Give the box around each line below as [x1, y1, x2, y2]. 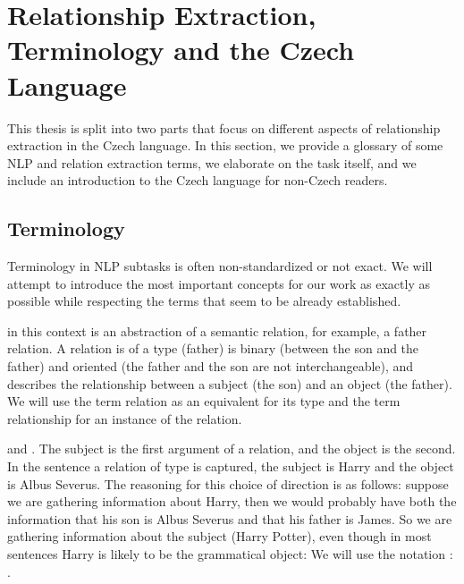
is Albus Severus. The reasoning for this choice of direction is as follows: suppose [7, 474, 449, 493]
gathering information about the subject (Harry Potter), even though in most [7, 527, 432, 546]
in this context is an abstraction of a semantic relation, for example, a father [7, 321, 427, 340]
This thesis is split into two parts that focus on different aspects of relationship [7, 118, 441, 137]
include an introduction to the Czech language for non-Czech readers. [7, 171, 388, 190]
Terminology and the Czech [7, 31, 355, 68]
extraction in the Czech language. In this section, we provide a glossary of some [7, 136, 443, 155]
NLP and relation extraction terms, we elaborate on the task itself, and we [7, 153, 417, 172]
